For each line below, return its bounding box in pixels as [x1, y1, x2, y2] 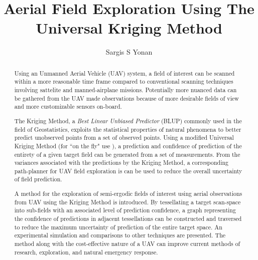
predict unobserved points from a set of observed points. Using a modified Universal [14, 133, 234, 142]
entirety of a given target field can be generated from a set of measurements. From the [14, 150, 240, 158]
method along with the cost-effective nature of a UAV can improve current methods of [14, 239, 240, 247]
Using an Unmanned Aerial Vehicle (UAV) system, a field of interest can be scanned [14, 69, 235, 77]
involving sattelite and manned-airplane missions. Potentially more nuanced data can [14, 86, 237, 94]
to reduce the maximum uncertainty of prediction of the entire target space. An [14, 222, 222, 231]
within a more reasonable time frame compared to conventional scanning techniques [14, 77, 233, 86]
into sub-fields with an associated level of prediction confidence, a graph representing [14, 206, 236, 214]
